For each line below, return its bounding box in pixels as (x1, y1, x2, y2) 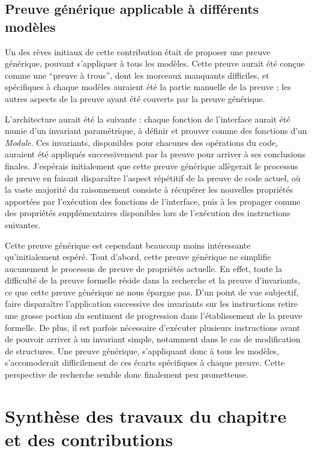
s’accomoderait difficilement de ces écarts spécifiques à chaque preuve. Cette (5, 356, 285, 369)
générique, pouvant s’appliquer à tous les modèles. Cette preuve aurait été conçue (5, 57, 305, 70)
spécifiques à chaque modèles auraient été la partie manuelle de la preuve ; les (5, 80, 291, 93)
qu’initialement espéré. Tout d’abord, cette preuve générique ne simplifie (5, 250, 271, 263)
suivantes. (5, 218, 41, 231)
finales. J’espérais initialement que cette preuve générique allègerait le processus (5, 159, 298, 172)
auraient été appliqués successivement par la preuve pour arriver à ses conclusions (5, 148, 305, 160)
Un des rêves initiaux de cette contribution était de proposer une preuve (5, 45, 271, 58)
